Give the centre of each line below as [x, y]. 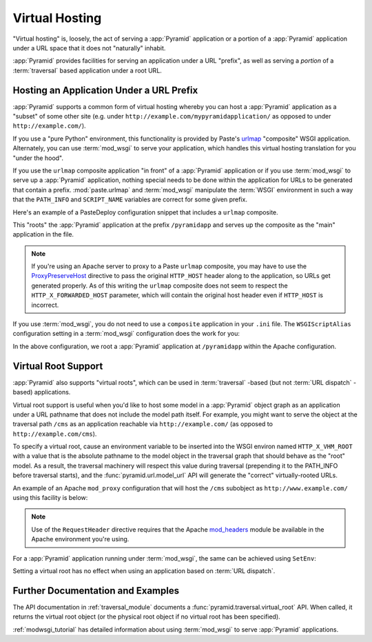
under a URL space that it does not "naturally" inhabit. [89, 48]
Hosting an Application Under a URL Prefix [105, 90]
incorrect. [45, 305]
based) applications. [42, 392]
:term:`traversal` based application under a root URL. [87, 70]
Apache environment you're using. [80, 539]
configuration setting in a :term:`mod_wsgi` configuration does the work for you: [126, 334]
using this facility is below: [50, 498]
